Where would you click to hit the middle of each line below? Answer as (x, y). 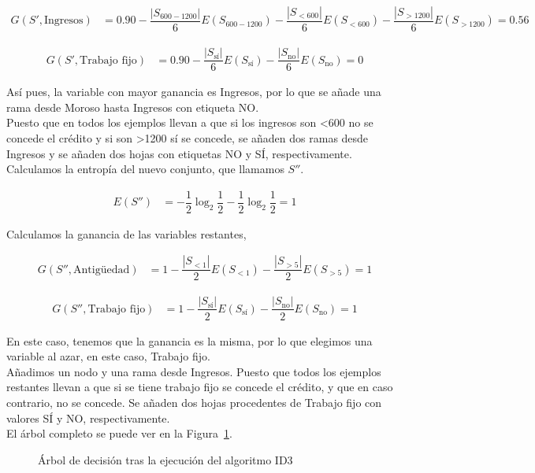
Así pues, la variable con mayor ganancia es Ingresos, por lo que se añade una (194, 92)
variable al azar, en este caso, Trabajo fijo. (108, 356)
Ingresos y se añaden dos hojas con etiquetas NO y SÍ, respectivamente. (179, 153)
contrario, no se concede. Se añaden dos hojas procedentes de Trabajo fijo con (194, 402)
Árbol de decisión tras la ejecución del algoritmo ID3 (165, 459)
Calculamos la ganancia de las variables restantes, (126, 233)
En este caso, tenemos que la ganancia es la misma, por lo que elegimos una (189, 340)
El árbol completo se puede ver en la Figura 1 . (119, 433)
